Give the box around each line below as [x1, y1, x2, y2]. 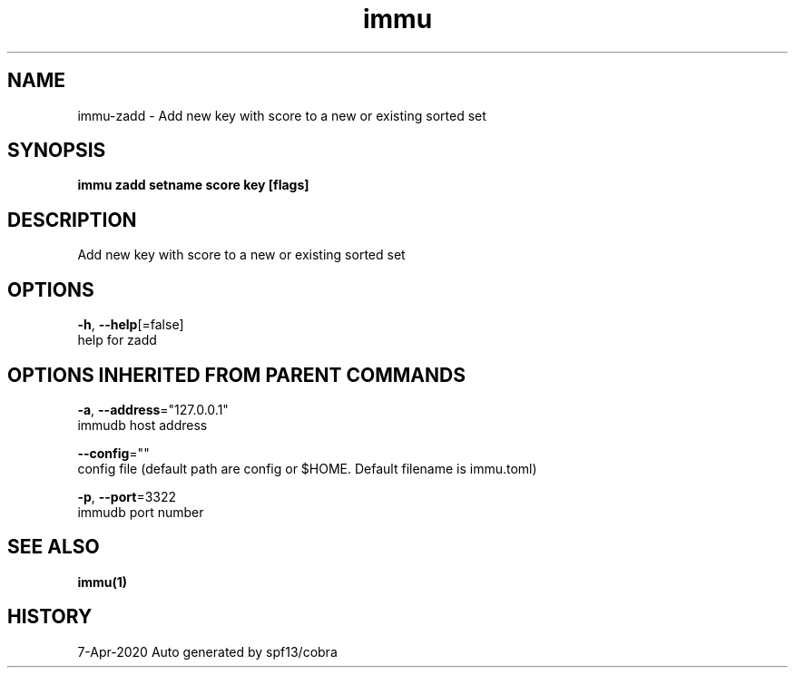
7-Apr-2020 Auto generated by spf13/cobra [77, 643, 338, 660]
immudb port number [77, 504, 204, 520]
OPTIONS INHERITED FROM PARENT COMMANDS [7, 363, 466, 386]
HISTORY [7, 605, 93, 629]
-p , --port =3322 [77, 488, 177, 504]
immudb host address [77, 416, 208, 433]
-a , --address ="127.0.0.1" [77, 401, 229, 417]
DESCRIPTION [7, 208, 137, 231]
